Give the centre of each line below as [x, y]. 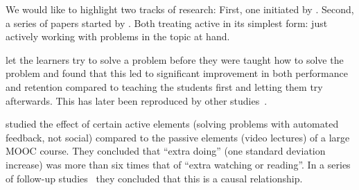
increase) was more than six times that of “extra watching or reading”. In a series [178, 164]
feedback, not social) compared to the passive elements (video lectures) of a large [178, 137]
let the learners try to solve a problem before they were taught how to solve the [175, 59]
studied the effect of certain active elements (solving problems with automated [172, 124]
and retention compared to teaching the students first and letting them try [164, 86]
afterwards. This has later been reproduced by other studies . [137, 100]
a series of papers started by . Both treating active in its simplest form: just [167, 23]
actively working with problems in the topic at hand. [118, 36]
